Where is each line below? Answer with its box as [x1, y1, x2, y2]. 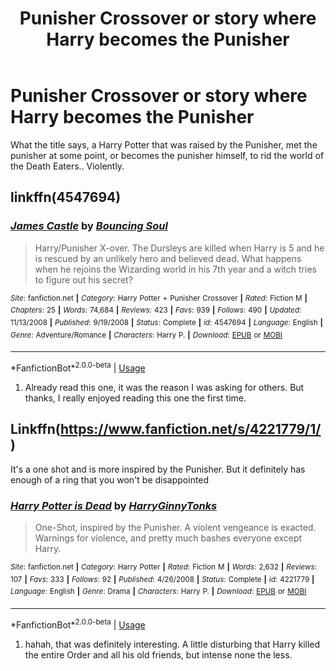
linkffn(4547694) [10, 189, 122, 206]
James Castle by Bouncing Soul [10, 219, 168, 233]
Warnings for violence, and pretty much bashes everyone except [34, 532, 303, 544]
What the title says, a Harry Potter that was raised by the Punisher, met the [10, 138, 318, 151]
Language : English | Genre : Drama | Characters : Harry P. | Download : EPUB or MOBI [10, 587, 307, 597]
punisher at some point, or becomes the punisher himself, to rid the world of [10, 149, 325, 161]
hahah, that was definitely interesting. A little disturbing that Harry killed [24, 638, 321, 650]
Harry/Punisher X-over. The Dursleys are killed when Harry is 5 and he [34, 242, 325, 254]
